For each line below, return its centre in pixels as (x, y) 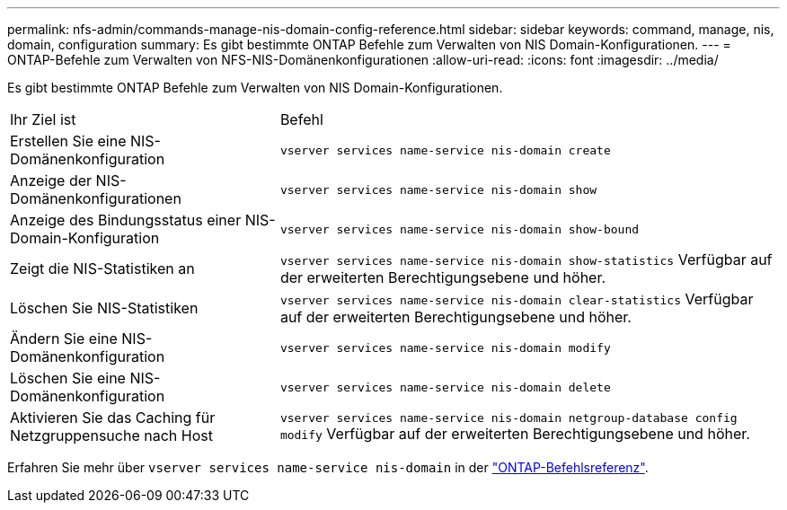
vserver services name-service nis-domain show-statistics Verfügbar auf (526, 259)
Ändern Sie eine (64, 339)
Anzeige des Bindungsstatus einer (126, 220)
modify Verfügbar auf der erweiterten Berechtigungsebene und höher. (515, 433)
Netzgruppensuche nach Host (111, 435)
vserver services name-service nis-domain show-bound (460, 229)
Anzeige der (51, 180)
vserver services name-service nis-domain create (445, 150)
